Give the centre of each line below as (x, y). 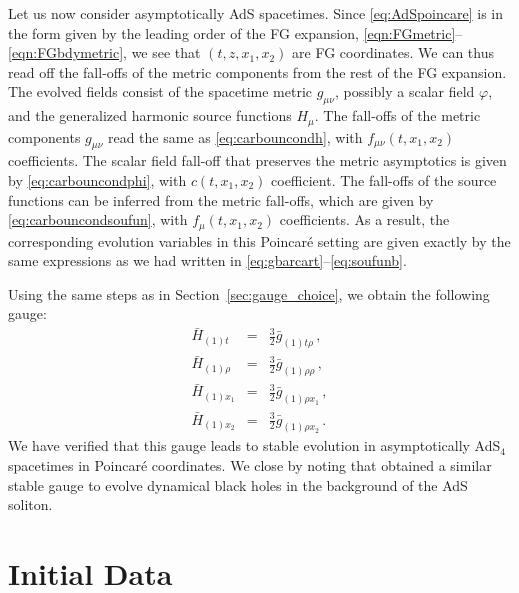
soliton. (30, 504)
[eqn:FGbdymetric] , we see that (104, 52)
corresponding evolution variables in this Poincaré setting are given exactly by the (259, 240)
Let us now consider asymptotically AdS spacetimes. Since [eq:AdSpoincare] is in (256, 13)
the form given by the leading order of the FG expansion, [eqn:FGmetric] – (235, 32)
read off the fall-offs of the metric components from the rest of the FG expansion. (257, 71)
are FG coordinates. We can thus (393, 52)
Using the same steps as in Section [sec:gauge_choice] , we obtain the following (249, 293)
